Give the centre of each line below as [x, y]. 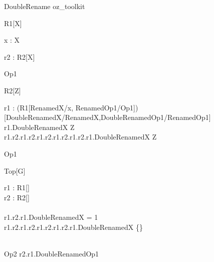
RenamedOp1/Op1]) [107, 107]
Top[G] [15, 170]
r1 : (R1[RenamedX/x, [39, 107]
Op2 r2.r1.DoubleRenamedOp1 [52, 253]
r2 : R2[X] [20, 56]
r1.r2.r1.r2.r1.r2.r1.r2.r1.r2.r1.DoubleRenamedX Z [80, 137]
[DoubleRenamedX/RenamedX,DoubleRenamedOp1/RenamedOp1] [108, 117]
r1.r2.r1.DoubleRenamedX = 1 [51, 217]
